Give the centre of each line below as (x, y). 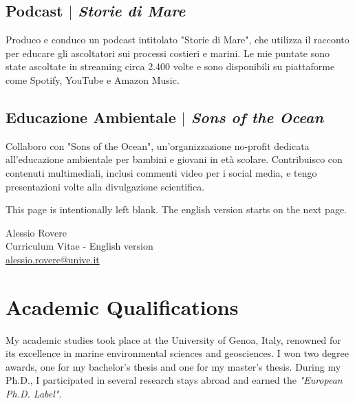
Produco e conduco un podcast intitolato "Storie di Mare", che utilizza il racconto (177, 40)
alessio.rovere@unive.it (53, 259)
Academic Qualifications (122, 306)
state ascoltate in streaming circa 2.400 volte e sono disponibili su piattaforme (170, 66)
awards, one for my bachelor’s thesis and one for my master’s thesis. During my (173, 366)
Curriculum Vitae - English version (79, 246)
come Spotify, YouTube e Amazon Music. (93, 79)
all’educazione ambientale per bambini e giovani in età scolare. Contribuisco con (174, 159)
